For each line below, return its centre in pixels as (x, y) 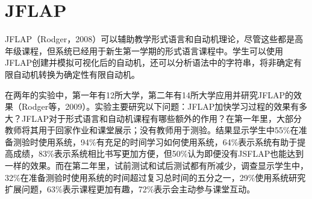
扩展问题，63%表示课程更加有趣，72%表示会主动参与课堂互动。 (130, 189)
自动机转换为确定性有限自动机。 (76, 74)
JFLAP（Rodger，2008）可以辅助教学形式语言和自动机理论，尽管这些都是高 (154, 39)
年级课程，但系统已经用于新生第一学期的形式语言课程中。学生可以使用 (144, 50)
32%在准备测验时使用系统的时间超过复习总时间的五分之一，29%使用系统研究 (155, 177)
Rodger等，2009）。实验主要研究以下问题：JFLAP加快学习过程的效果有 (160, 106)
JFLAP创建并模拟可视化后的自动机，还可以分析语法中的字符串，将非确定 (149, 62)
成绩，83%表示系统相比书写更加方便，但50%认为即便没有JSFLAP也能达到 (158, 153)
